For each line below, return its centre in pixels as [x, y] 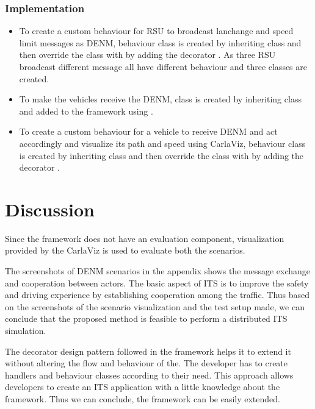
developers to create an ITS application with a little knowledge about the [143, 387]
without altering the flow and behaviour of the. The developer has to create [147, 363]
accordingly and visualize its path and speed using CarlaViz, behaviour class [162, 143]
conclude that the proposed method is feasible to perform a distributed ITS [146, 318]
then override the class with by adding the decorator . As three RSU [147, 55]
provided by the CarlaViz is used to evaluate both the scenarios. [125, 250]
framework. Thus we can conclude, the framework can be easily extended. [143, 399]
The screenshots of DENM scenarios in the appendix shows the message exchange [158, 271]
